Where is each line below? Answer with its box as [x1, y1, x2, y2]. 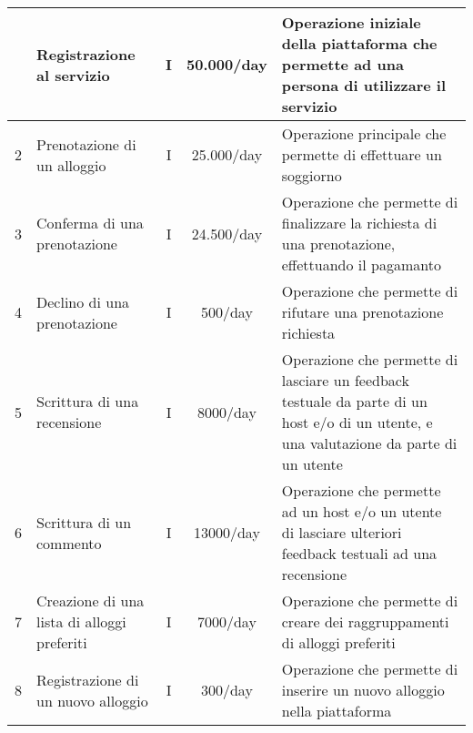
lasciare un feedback [281, 370, 409, 391]
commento [36, 532, 102, 554]
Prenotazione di [36, 133, 136, 155]
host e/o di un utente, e [281, 412, 433, 433]
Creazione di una [36, 590, 145, 611]
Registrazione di [36, 668, 139, 690]
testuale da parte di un [281, 391, 428, 412]
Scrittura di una [36, 391, 139, 412]
